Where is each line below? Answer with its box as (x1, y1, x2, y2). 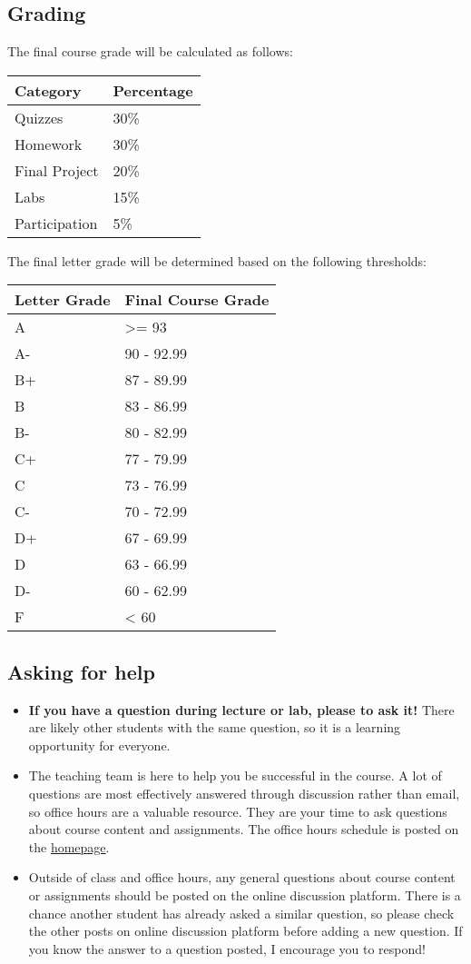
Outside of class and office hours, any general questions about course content (28, 868, 456, 887)
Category (15, 79, 82, 101)
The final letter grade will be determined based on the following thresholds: (7, 251, 427, 270)
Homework (15, 133, 83, 154)
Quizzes (15, 106, 64, 128)
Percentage (113, 79, 193, 101)
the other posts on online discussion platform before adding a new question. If (28, 921, 463, 940)
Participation (15, 212, 98, 234)
